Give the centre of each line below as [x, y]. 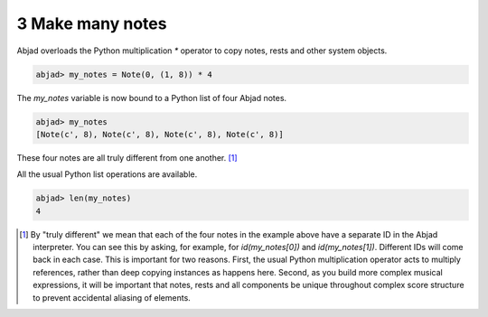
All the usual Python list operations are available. [107, 174]
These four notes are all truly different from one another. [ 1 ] [127, 157]
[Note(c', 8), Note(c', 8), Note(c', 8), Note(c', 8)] [160, 134]
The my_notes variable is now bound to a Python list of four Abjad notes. [152, 98]
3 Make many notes [92, 23]
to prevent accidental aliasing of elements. [112, 297]
